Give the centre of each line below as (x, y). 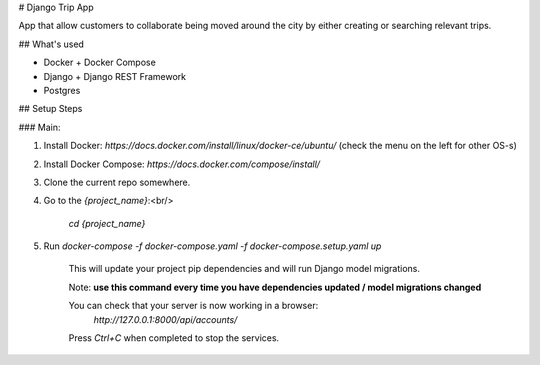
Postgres (62, 90)
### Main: (39, 127)
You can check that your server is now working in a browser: (193, 306)
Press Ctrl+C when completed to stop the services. (174, 338)
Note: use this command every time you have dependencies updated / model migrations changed (275, 287)
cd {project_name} (107, 223)
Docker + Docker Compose (100, 62)
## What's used (51, 44)
